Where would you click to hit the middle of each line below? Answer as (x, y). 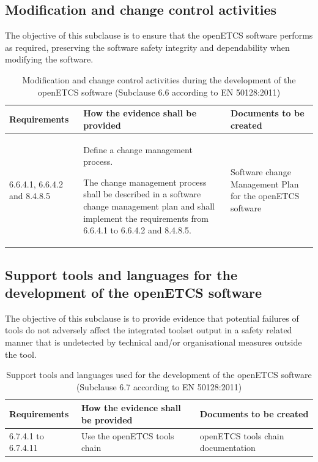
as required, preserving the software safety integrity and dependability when (147, 47)
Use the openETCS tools (128, 435)
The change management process (145, 182)
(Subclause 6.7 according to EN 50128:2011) (159, 386)
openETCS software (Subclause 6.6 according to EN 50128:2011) (159, 92)
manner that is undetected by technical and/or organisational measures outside (153, 342)
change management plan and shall (149, 206)
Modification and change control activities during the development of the (159, 79)
